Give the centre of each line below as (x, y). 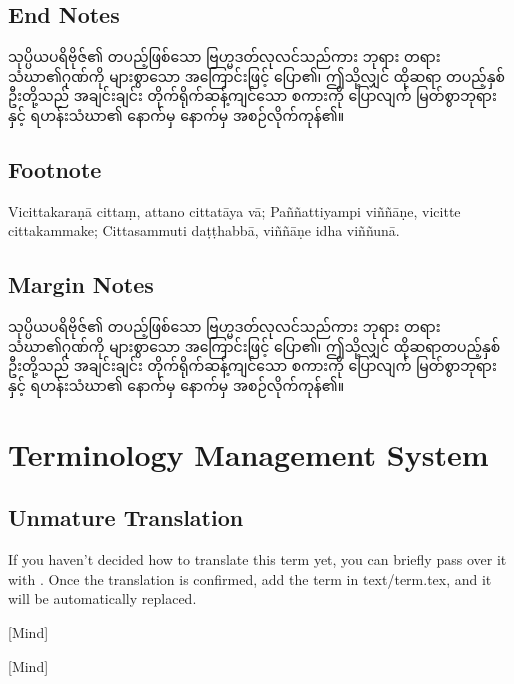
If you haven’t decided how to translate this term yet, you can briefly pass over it (257, 559)
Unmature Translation (126, 517)
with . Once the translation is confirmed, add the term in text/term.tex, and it (250, 578)
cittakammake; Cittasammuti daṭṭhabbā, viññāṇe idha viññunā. (204, 230)
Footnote (55, 168)
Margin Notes (81, 284)
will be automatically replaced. (102, 598)
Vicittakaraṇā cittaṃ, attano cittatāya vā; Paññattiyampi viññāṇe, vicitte (234, 210)
